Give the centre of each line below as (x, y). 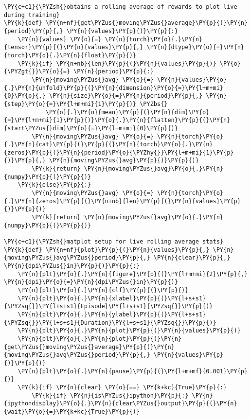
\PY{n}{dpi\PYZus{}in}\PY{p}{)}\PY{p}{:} (72, 266)
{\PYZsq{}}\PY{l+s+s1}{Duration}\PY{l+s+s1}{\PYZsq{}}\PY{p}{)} (110, 323)
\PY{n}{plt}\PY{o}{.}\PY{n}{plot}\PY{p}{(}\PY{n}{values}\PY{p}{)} (129, 331)
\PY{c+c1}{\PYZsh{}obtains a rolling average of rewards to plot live (121, 7)
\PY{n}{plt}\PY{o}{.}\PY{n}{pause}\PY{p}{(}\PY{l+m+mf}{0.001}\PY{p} (133, 371)
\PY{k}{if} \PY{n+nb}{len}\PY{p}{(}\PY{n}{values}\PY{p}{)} (117, 63)
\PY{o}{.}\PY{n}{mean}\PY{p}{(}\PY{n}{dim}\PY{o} (127, 112)
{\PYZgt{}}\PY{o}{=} (37, 72)
